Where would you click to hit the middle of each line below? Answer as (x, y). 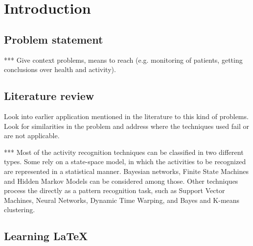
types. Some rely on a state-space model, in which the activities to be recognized (125, 161)
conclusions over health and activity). (60, 69)
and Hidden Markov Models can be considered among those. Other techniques (121, 181)
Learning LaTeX (46, 236)
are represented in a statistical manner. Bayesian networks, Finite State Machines (126, 171)
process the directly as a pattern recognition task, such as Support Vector (115, 190)
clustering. (20, 209)
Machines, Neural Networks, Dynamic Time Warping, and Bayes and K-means (122, 200)
